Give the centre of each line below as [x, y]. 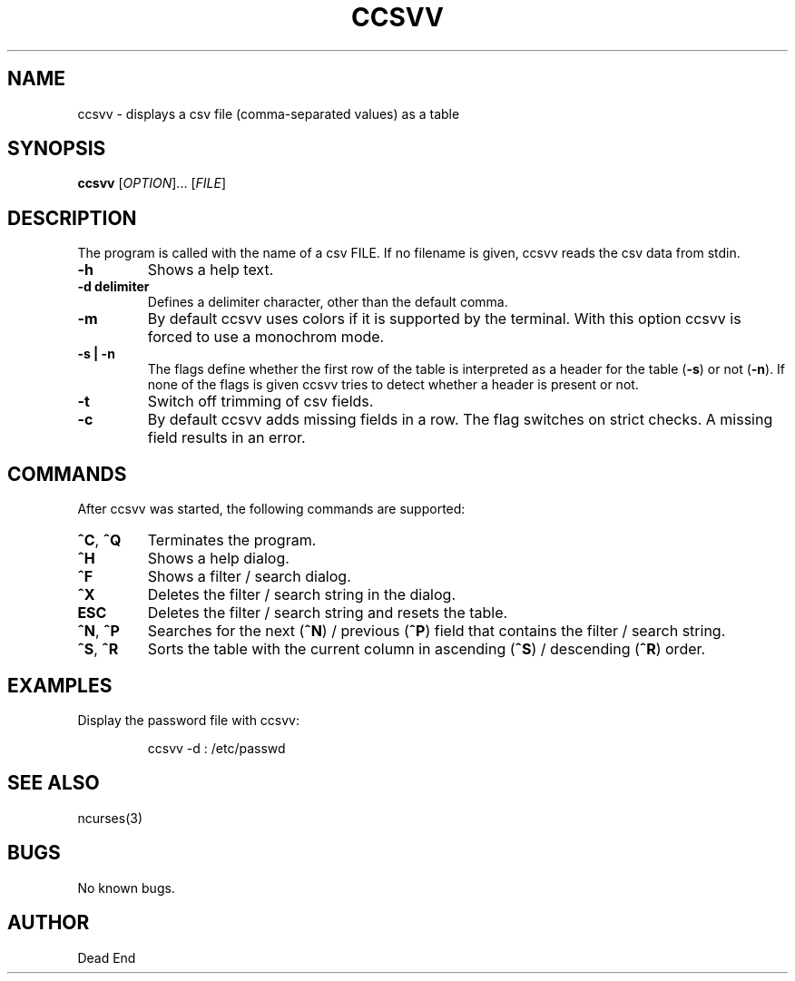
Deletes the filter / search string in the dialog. [302, 595]
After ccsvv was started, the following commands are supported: [271, 509]
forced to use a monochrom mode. [266, 337]
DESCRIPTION [72, 218]
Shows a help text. [211, 270]
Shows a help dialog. [218, 559]
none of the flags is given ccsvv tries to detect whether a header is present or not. [393, 385]
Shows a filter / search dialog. [249, 577]
